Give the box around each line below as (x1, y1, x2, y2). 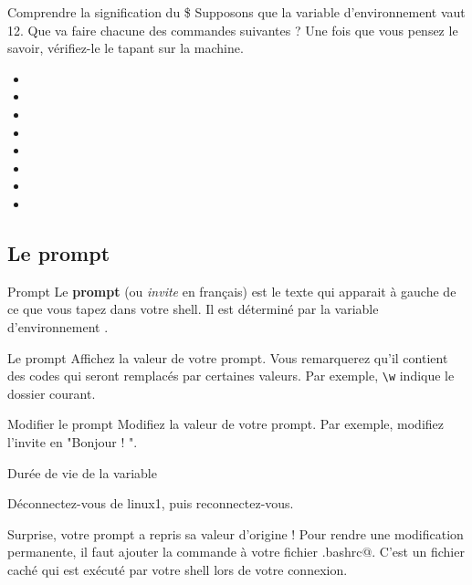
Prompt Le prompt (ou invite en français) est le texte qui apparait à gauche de (7, 281, 456, 300)
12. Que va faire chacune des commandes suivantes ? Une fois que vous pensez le (7, 20, 458, 39)
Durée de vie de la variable (7, 463, 157, 482)
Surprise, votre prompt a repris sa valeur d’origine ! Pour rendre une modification (7, 524, 464, 543)
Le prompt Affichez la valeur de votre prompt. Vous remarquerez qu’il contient (7, 348, 448, 367)
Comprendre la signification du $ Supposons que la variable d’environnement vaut (7, 3, 466, 21)
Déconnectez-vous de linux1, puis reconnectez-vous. (7, 494, 294, 513)
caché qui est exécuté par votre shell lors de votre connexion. (7, 559, 348, 579)
